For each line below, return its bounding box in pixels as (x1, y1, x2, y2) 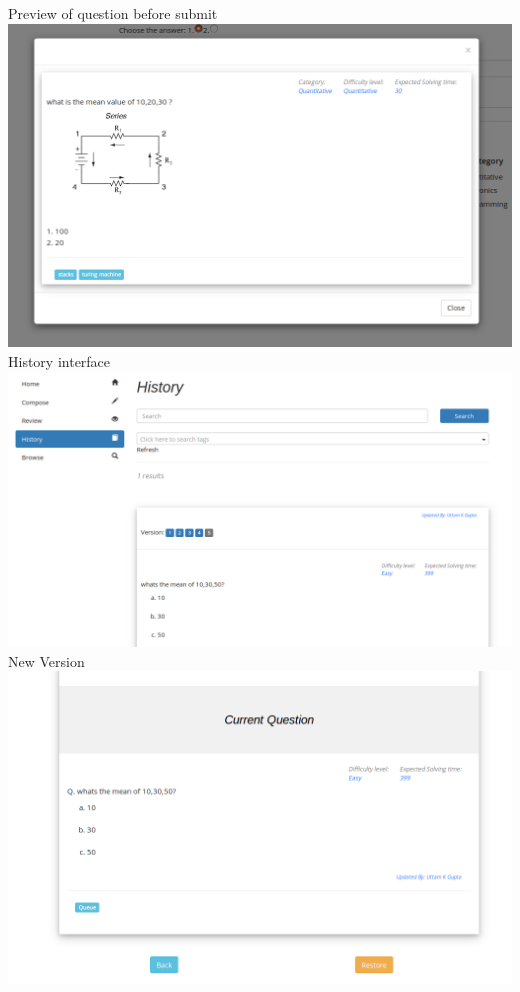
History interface (8, 350, 111, 371)
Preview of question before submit (8, 3, 218, 23)
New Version (8, 650, 85, 671)
